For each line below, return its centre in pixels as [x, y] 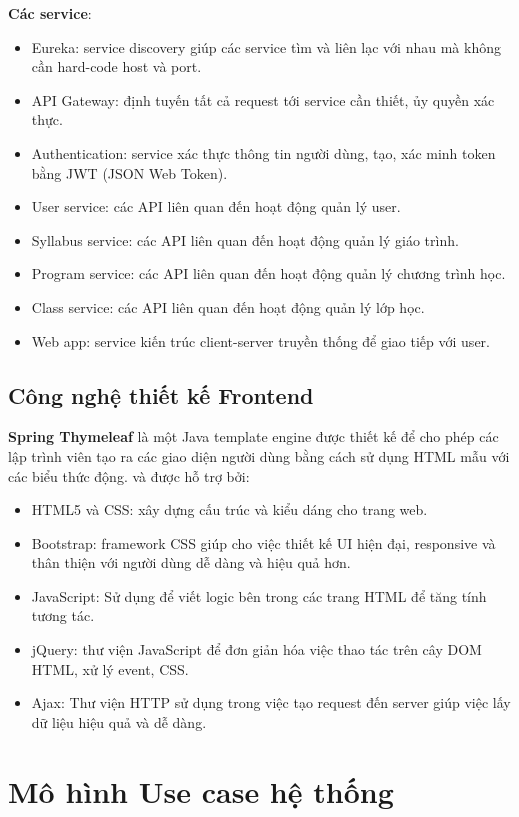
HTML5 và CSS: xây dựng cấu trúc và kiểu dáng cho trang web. [229, 509]
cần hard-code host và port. [116, 66]
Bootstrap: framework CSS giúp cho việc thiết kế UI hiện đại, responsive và [263, 542]
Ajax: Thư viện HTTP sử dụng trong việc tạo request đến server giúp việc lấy [271, 702]
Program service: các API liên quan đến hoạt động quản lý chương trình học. [268, 273]
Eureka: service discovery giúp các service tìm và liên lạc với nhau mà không [266, 46]
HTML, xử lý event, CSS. [110, 668]
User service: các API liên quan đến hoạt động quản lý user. [216, 206]
